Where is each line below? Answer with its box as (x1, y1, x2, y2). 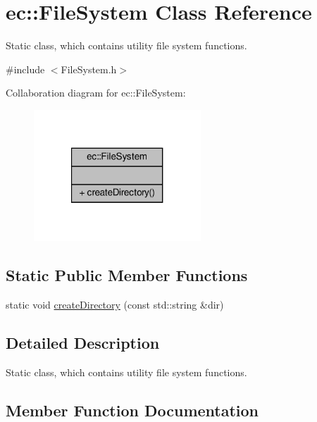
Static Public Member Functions (6, 264, 248, 286)
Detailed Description (6, 331, 160, 353)
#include (6, 61, 45, 76)
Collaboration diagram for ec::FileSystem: (6, 85, 186, 100)
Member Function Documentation (6, 399, 259, 421)
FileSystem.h (61, 61, 117, 76)
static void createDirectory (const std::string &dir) (6, 297, 224, 311)
